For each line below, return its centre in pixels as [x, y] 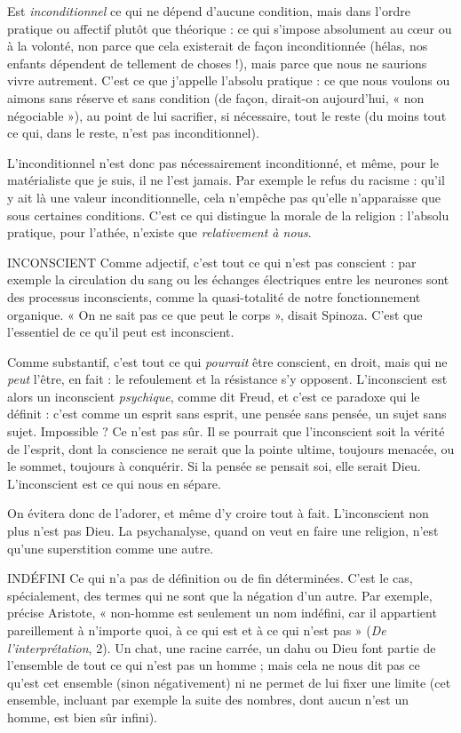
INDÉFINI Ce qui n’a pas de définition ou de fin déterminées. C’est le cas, [210, 578]
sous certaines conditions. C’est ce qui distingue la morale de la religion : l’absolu [228, 215]
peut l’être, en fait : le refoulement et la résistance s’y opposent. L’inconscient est [227, 379]
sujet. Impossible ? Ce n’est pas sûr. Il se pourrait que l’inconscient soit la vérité [226, 431]
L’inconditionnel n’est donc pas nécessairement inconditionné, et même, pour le [223, 162]
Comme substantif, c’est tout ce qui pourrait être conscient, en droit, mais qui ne [227, 361]
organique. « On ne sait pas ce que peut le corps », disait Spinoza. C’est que [215, 314]
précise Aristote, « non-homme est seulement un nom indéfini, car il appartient [222, 613]
